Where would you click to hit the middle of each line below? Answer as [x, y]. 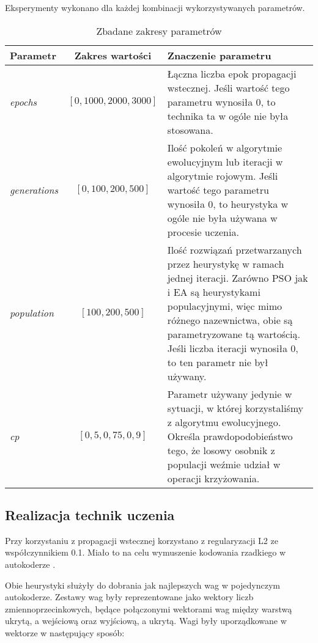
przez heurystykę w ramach [226, 263]
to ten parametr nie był [218, 362]
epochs [24, 101]
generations [34, 189]
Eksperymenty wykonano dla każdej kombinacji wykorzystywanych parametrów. [155, 7]
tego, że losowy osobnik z [221, 450]
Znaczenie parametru [219, 55]
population [32, 313]
